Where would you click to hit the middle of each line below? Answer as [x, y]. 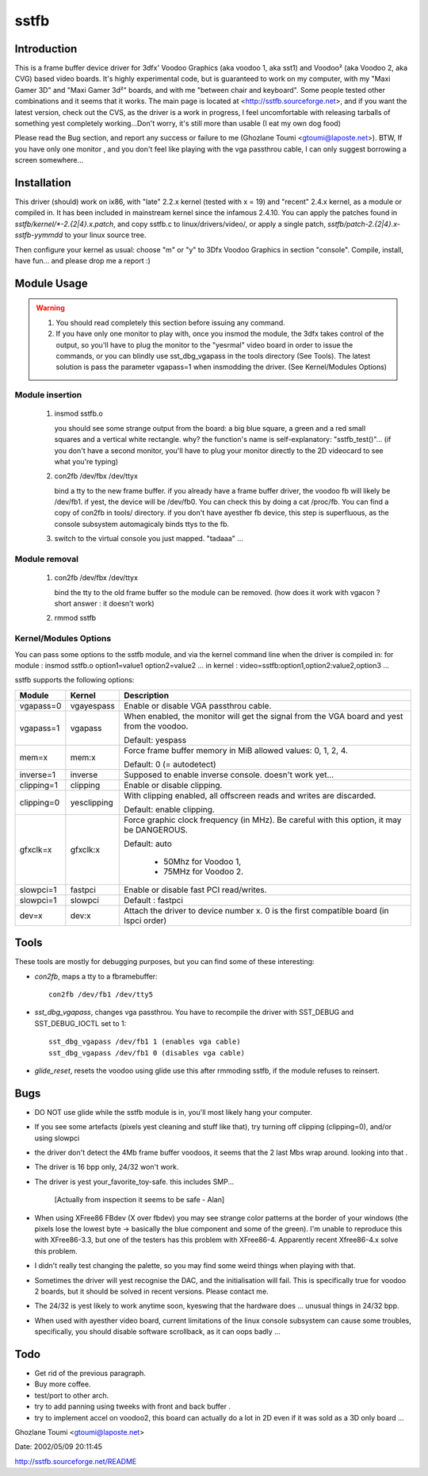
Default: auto [148, 844]
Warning [50, 308]
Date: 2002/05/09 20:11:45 [59, 1447]
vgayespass [92, 705]
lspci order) [145, 921]
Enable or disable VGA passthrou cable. [198, 705]
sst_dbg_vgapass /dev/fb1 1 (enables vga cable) [145, 1042]
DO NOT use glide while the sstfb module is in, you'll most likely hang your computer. [174, 1112]
